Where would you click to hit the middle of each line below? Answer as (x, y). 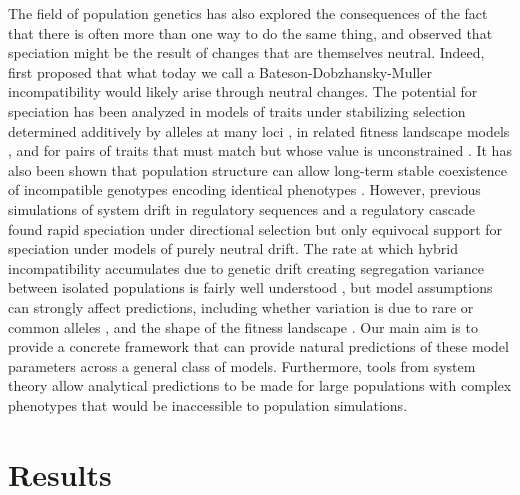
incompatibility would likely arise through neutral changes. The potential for (243, 91)
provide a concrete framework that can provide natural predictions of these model (258, 346)
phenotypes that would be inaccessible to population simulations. (208, 404)
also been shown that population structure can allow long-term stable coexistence (258, 169)
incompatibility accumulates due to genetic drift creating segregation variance (246, 267)
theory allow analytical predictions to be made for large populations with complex (260, 385)
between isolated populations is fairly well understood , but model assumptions (250, 287)
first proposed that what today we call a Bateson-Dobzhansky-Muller (220, 71)
